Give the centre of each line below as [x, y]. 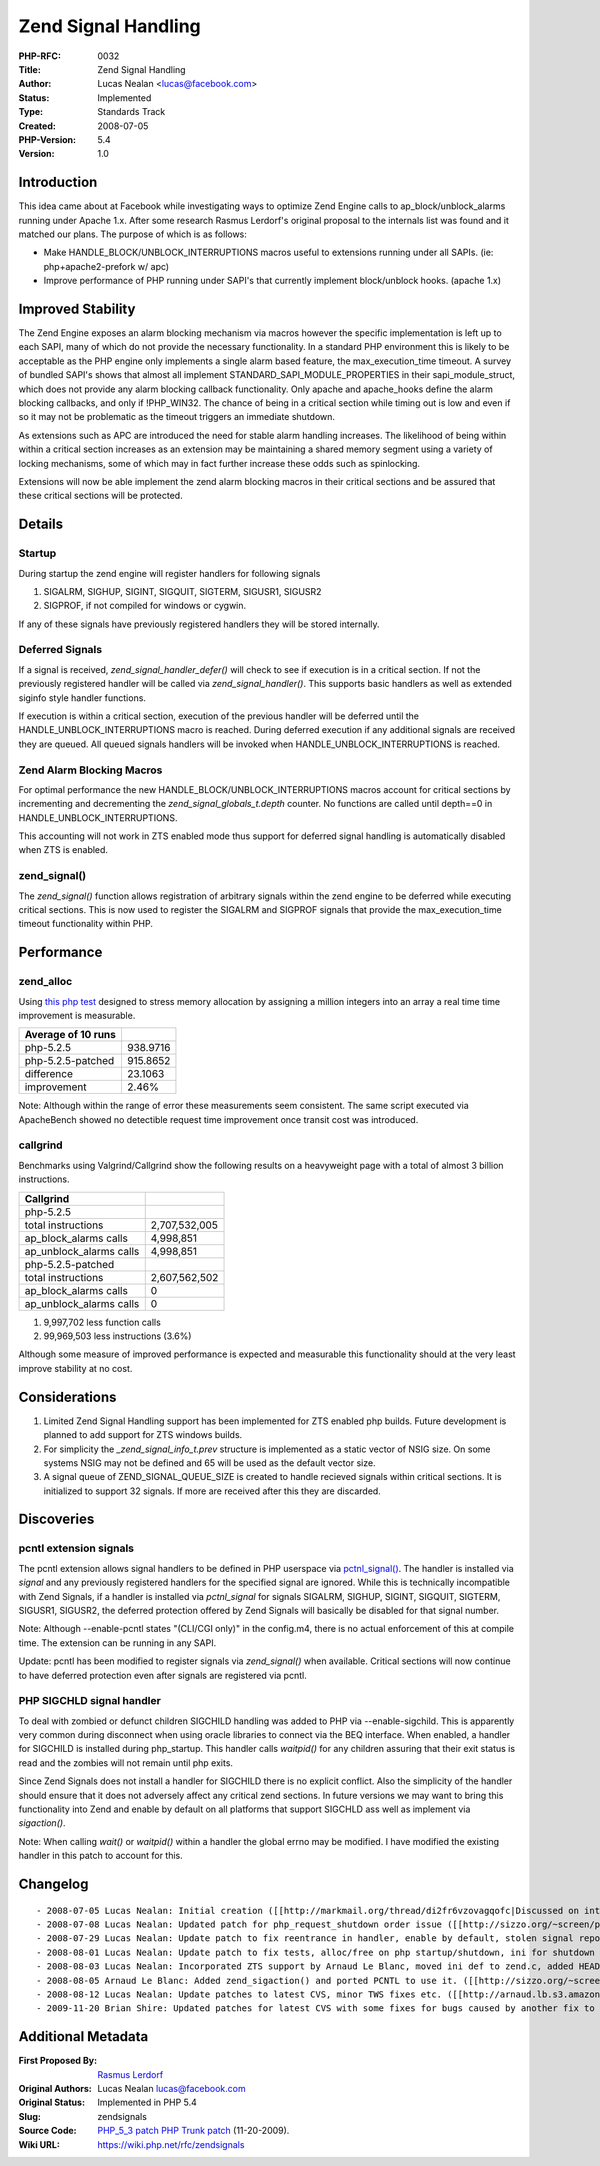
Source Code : [47, 2131]
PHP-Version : [47, 139]
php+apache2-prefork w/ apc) [106, 266]
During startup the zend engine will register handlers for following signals [169, 573]
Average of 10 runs [70, 1035]
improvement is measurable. [77, 1015]
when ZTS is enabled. [63, 850]
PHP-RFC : [40, 56]
